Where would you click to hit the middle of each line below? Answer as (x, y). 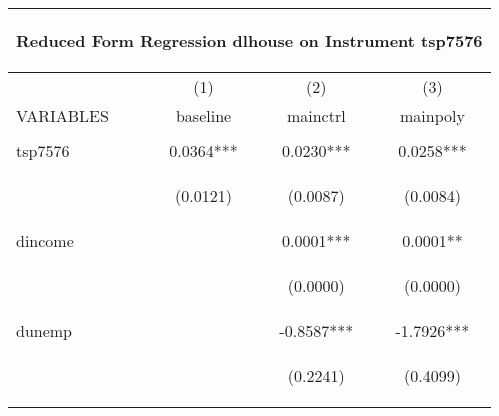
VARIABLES (62, 115)
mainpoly (432, 115)
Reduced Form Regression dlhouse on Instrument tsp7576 (249, 40)
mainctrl (316, 115)
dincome (45, 240)
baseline (203, 115)
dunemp (44, 330)
